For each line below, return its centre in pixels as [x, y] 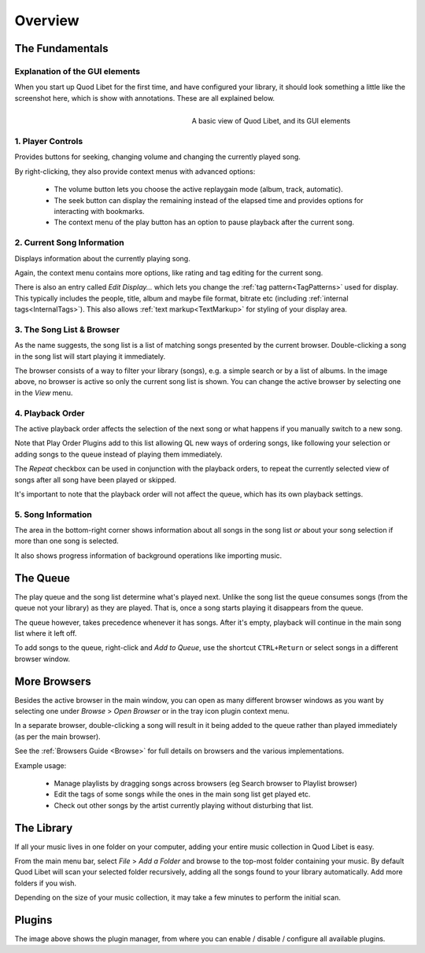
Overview [47, 20]
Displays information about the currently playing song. [102, 258]
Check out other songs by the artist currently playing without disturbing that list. [184, 805]
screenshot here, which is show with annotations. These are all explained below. [145, 98]
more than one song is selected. [67, 541]
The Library [44, 827]
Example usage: [41, 765]
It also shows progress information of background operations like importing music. [148, 556]
